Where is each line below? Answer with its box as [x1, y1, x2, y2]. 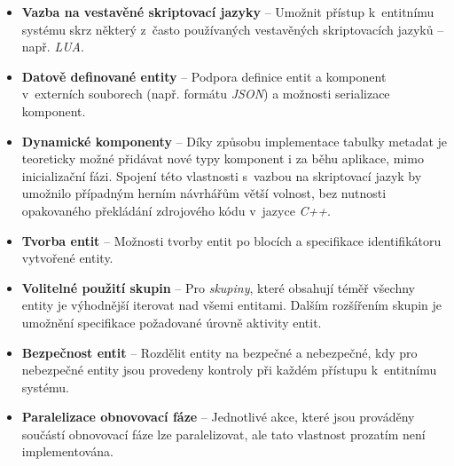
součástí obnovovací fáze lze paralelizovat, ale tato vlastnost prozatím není [21, 424, 426, 443]
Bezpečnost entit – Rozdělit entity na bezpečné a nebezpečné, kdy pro [21, 343, 418, 361]
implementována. [21, 442, 113, 461]
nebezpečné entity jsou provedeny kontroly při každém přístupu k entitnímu [21, 360, 437, 379]
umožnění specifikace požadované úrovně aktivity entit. [21, 312, 322, 331]
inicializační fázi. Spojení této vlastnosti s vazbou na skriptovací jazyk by [21, 166, 422, 185]
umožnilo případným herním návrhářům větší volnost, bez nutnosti [21, 184, 387, 202]
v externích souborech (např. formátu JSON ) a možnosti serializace [21, 84, 390, 103]
